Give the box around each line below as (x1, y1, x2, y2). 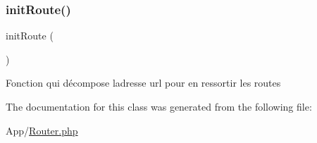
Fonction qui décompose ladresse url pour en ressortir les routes (6, 75, 281, 90)
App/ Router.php (6, 123, 78, 137)
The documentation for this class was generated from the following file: (6, 99, 312, 113)
